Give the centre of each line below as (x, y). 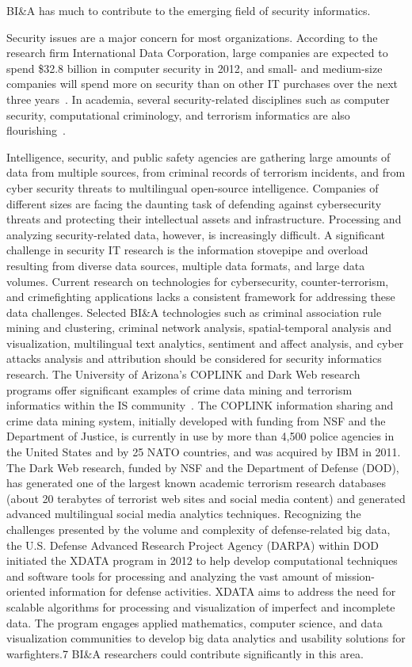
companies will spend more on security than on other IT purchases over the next (202, 84)
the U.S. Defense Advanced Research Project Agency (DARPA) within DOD (193, 545)
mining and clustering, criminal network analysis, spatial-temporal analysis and (199, 328)
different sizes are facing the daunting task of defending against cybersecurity (194, 203)
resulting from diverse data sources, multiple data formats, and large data (186, 265)
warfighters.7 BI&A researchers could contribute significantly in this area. (185, 653)
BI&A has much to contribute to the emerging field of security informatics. (189, 10)
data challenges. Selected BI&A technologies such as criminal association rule (194, 312)
